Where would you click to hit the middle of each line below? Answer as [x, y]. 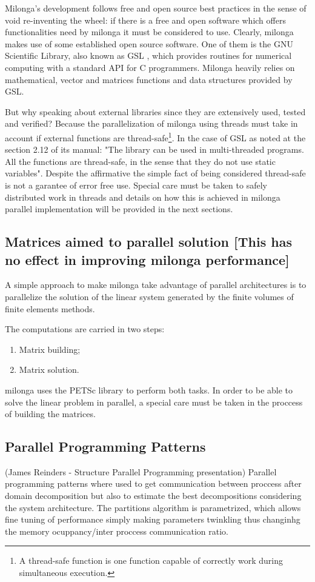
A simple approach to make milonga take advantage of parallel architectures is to [156, 285]
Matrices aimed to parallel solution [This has [148, 242]
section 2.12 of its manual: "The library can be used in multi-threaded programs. [154, 149]
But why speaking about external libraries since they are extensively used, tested [155, 111]
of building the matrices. [50, 414]
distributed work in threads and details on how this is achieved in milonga [143, 197]
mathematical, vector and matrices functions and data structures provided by [149, 79]
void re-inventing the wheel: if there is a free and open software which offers [145, 20]
